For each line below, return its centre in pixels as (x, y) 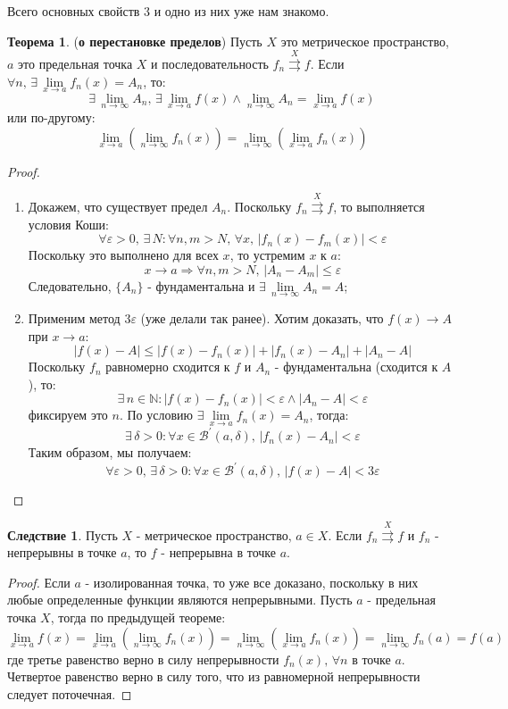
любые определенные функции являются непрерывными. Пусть (180, 600)
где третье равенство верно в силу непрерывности (143, 659)
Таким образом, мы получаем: (110, 452)
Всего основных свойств (74, 11)
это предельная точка (75, 63)
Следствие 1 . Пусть (62, 534)
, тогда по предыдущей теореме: (138, 617)
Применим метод (74, 318)
